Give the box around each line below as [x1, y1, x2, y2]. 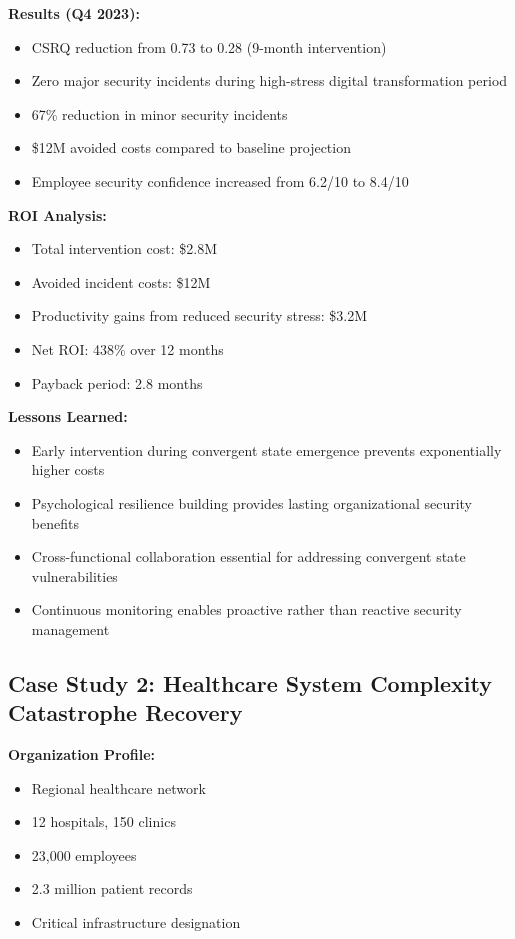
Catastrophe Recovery [8, 697, 243, 728]
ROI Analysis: [8, 204, 107, 225]
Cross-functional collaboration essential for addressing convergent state [31, 546, 466, 567]
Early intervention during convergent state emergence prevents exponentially [31, 439, 502, 460]
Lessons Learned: [8, 406, 128, 427]
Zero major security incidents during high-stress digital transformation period [31, 70, 508, 91]
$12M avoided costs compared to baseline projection [31, 137, 351, 158]
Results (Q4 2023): [8, 3, 140, 23]
